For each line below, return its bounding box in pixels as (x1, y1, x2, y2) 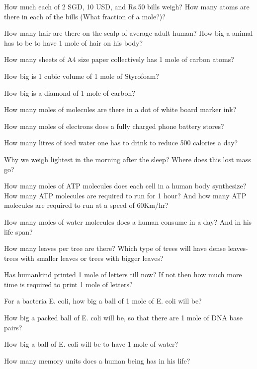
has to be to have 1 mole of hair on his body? (4, 37, 143, 48)
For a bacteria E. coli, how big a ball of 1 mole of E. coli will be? (4, 296, 202, 306)
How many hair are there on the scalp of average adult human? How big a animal (4, 28, 253, 38)
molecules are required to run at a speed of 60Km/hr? (4, 200, 169, 210)
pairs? (4, 322, 22, 332)
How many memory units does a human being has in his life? (4, 355, 190, 366)
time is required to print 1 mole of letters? (4, 279, 133, 289)
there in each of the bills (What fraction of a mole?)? (4, 11, 166, 21)
